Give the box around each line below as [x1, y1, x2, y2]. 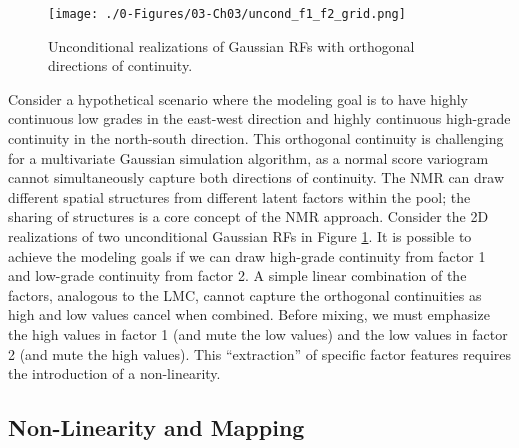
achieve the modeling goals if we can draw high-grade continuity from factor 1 [8, 245, 486, 266]
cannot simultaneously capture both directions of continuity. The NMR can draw [8, 167, 505, 188]
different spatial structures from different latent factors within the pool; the [8, 186, 471, 207]
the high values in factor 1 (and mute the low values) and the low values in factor [8, 323, 508, 344]
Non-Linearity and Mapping [8, 412, 305, 443]
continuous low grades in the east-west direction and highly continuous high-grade [8, 108, 511, 129]
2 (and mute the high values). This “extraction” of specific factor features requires [8, 343, 512, 364]
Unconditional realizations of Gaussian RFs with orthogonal [48, 35, 415, 56]
